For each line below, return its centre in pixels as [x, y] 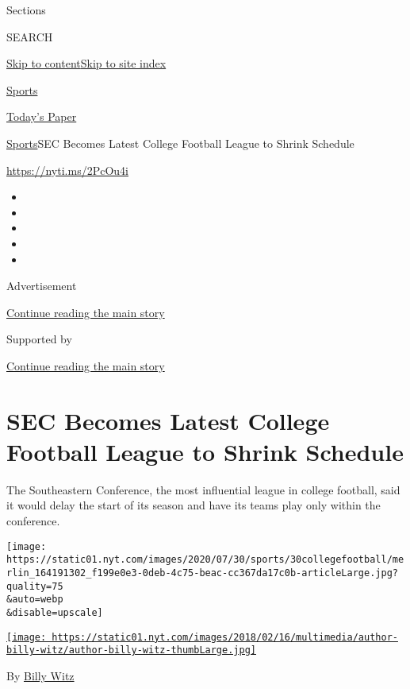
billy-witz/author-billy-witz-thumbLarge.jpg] [131, 650]
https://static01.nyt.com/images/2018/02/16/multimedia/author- [225, 637]
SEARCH [30, 36]
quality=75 [35, 586]
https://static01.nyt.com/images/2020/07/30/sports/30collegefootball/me [205, 560]
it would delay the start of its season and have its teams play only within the [194, 505]
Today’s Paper [42, 116]
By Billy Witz [40, 675]
